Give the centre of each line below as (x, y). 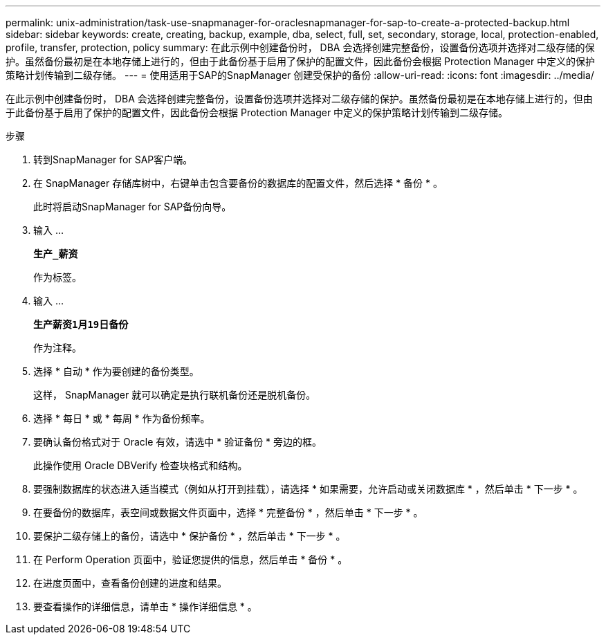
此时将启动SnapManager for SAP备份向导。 (132, 207)
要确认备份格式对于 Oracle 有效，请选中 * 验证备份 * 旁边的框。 (178, 442)
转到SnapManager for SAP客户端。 (113, 159)
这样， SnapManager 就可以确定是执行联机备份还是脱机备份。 (175, 395)
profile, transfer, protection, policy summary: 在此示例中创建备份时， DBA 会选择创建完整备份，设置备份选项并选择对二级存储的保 (300, 47)
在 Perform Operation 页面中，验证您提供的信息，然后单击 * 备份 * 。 (191, 559)
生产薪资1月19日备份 (81, 324)
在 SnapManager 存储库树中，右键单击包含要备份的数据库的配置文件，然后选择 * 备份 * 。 (238, 183)
